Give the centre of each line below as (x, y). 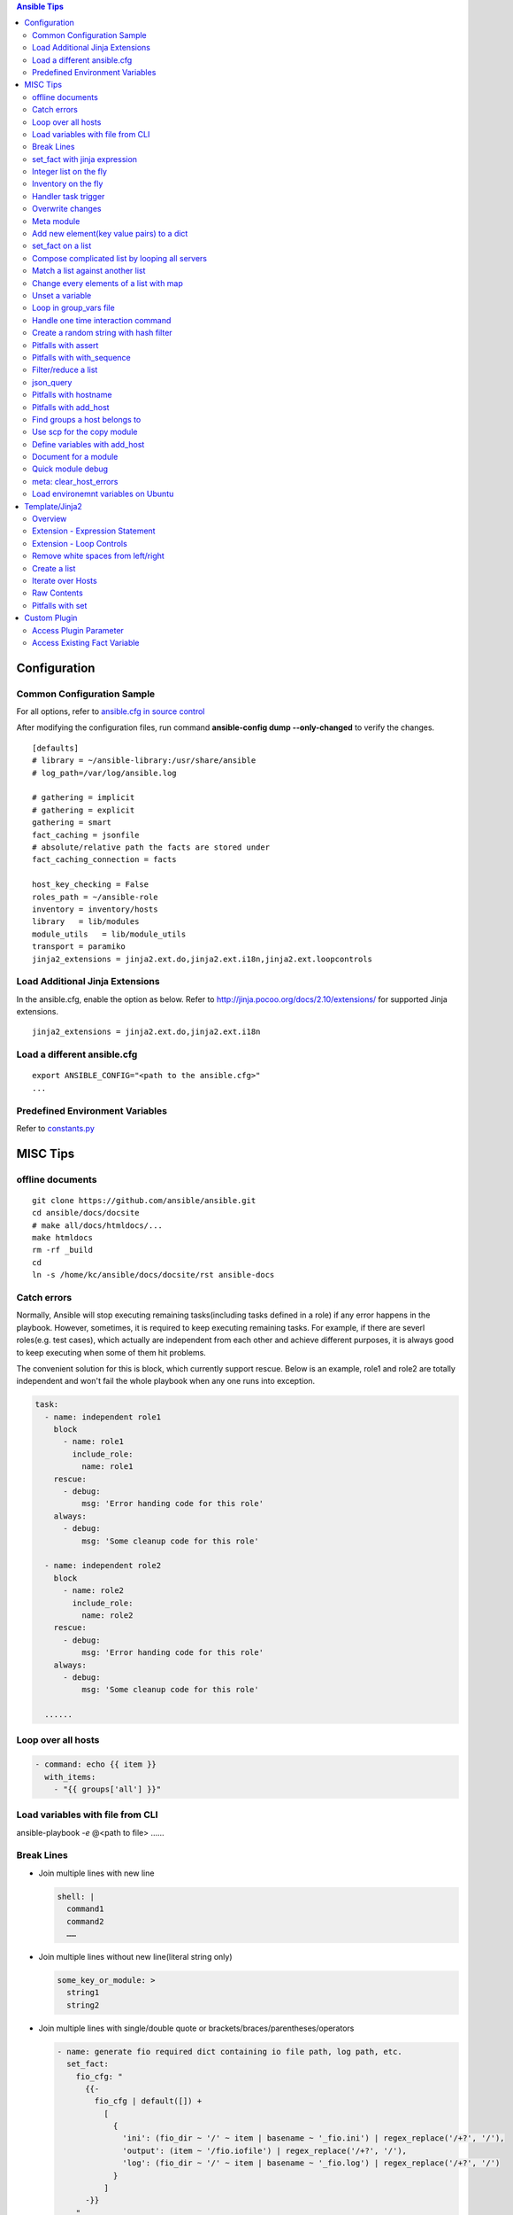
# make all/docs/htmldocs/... (98, 1225)
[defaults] (56, 748)
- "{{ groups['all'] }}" (107, 1789)
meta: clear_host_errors (75, 481)
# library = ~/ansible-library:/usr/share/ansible (144, 761)
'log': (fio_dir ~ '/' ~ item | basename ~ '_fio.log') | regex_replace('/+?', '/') (311, 2163)
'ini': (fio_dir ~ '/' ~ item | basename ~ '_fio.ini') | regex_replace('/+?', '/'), (314, 2138)
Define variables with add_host (88, 444)
